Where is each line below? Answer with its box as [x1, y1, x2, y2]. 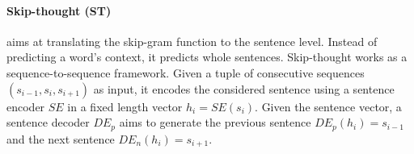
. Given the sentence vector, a [255, 98, 402, 114]
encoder [6, 98, 45, 114]
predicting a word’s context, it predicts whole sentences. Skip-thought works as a [6, 48, 408, 65]
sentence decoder [6, 114, 90, 131]
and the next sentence [6, 130, 115, 147]
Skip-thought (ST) [6, 2, 112, 19]
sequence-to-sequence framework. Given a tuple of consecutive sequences [6, 64, 365, 81]
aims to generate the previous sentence [119, 114, 311, 131]
